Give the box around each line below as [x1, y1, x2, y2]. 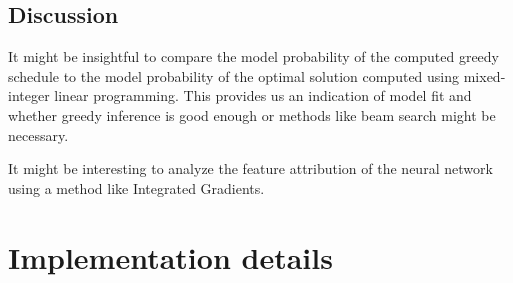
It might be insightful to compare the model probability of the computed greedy [8, 46, 499, 67]
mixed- [463, 65, 506, 86]
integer [8, 85, 50, 106]
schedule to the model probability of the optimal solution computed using [8, 65, 460, 86]
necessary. [8, 124, 69, 145]
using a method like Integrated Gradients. [8, 177, 265, 198]
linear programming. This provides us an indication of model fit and [54, 85, 472, 106]
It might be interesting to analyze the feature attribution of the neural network [8, 158, 493, 179]
